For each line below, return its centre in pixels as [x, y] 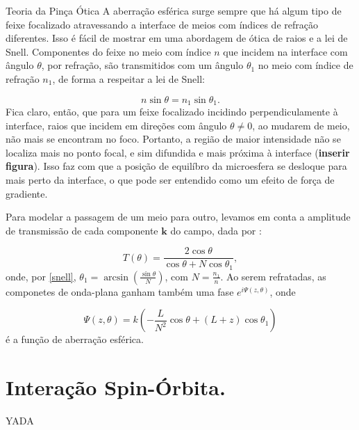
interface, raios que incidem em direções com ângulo [116, 125]
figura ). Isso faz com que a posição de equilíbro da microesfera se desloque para [176, 166]
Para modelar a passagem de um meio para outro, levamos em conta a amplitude [178, 217]
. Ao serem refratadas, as [273, 276]
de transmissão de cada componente [82, 230]
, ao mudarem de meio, [301, 125]
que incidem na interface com [285, 51]
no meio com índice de [306, 65]
